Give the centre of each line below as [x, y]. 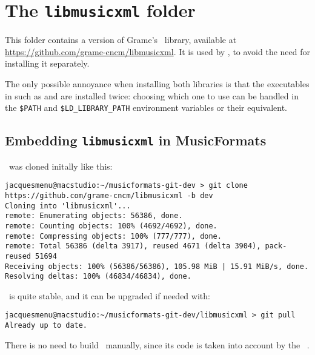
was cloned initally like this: [61, 166]
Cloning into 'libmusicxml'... [68, 206]
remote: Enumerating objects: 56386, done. [94, 216]
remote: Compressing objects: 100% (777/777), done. [113, 236]
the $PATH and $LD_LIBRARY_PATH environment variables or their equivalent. [146, 108]
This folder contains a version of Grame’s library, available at [121, 40]
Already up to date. [46, 326]
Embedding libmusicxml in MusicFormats [136, 140]
